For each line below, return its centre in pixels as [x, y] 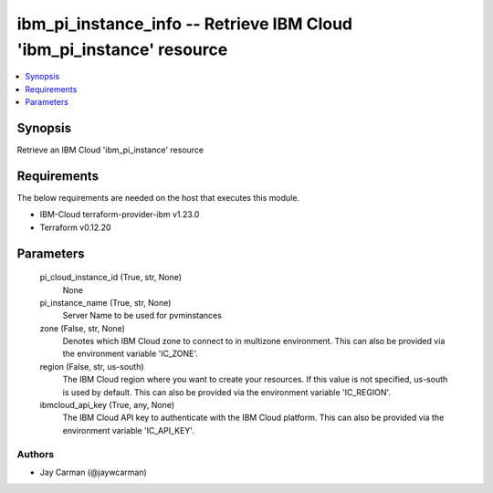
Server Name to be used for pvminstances [142, 316]
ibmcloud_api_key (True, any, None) [107, 405]
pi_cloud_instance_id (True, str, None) [111, 278]
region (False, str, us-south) [92, 366]
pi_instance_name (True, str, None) [105, 302]
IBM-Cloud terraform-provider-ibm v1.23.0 [120, 215]
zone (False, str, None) [82, 328]
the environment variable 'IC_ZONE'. [130, 354]
